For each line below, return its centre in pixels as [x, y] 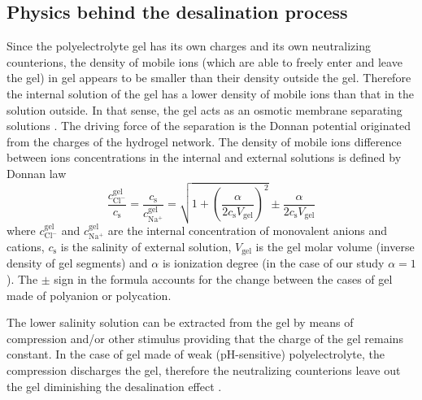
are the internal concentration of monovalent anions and [248, 230]
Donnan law [37, 173]
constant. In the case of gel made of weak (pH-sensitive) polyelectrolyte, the [196, 354]
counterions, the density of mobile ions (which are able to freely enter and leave [204, 61]
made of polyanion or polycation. [89, 295]
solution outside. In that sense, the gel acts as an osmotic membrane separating [204, 109]
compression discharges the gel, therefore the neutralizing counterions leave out [204, 370]
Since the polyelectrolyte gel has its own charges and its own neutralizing [189, 46]
